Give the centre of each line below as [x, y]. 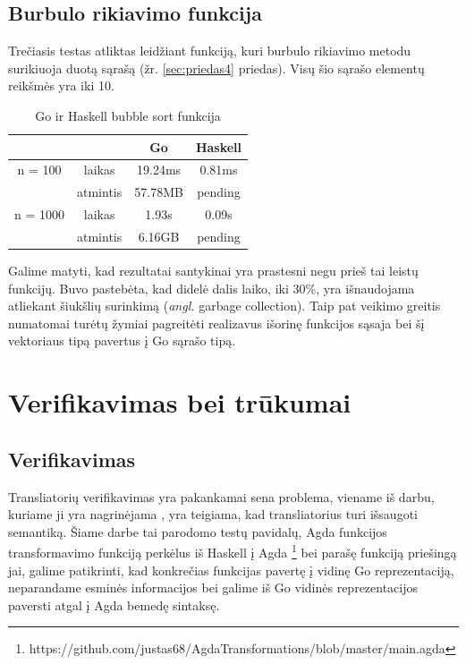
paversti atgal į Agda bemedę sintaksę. [114, 604]
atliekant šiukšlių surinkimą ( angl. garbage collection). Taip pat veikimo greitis [225, 306]
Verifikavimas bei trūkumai [180, 402]
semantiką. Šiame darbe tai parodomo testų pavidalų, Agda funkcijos [198, 531]
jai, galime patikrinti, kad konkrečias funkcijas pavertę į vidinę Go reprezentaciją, [231, 570]
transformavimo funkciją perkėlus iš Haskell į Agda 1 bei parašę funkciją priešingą [233, 551]
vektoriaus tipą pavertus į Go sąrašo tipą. [122, 341]
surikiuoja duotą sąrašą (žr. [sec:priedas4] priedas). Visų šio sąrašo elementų [216, 68]
